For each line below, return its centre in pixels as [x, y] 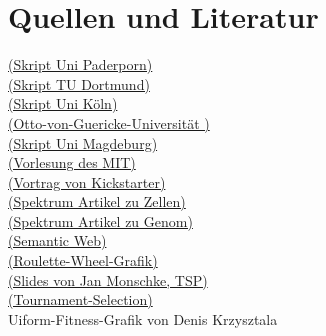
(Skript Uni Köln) [63, 103]
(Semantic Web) [57, 240]
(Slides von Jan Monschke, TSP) [108, 279]
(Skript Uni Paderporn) [80, 64]
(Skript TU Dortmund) [79, 83]
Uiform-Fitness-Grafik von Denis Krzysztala [143, 318]
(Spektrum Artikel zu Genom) [100, 220]
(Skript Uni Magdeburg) [83, 142]
